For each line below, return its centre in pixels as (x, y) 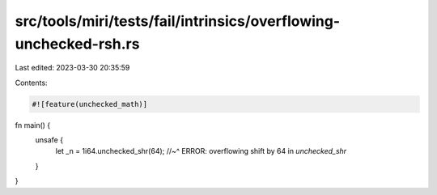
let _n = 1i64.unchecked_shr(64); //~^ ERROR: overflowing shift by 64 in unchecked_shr (201, 151)
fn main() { (33, 125)
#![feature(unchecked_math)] (90, 104)
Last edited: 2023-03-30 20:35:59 (72, 68)
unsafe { (49, 140)
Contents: (31, 83)
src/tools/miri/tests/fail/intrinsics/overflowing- (177, 21)
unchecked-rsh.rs (77, 44)
